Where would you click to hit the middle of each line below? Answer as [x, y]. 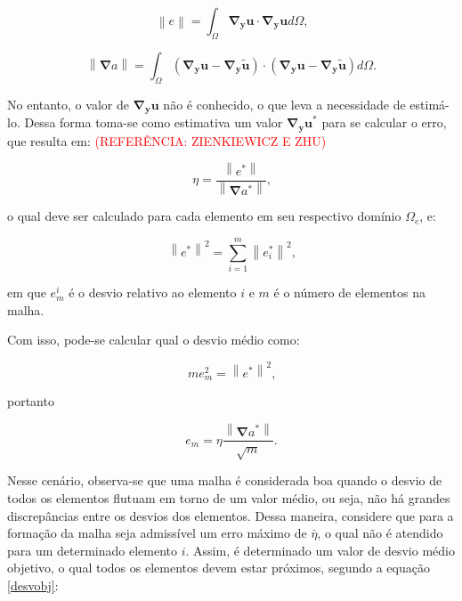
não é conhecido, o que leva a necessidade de [284, 104]
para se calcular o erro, [384, 122]
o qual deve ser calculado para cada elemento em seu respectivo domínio [204, 216]
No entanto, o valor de [68, 104]
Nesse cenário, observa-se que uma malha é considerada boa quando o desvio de [225, 480]
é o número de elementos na [349, 292]
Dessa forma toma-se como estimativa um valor [154, 122]
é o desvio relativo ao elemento [153, 292]
